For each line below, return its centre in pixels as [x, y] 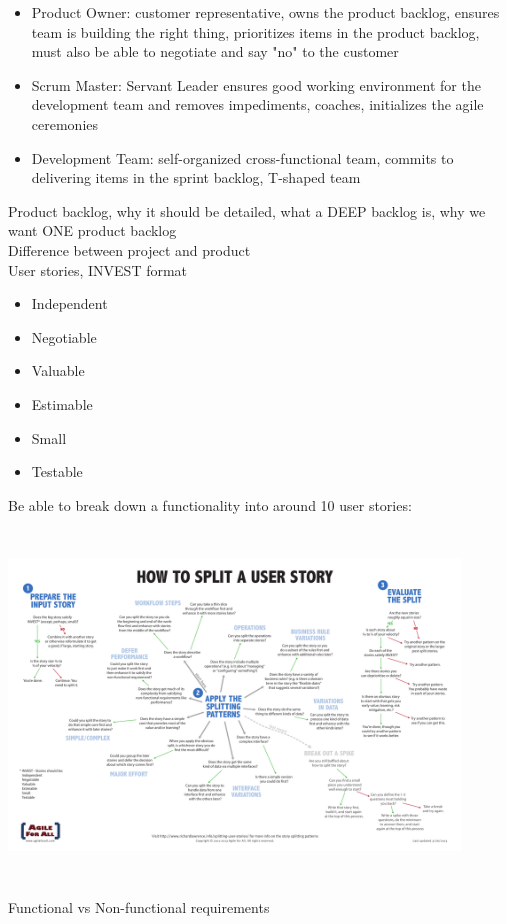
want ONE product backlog [92, 230]
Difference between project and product [129, 249]
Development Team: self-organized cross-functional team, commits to [242, 157]
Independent [69, 303]
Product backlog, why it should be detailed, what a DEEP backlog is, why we [247, 210]
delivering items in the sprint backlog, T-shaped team [196, 177]
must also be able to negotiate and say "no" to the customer [215, 51]
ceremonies [65, 123]
